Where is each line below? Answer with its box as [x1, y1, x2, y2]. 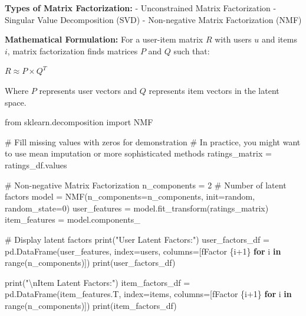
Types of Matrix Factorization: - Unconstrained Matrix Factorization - [5, 2, 277, 14]
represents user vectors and [39, 84, 137, 96]
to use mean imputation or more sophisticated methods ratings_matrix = [5, 147, 272, 159]
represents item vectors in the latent [149, 84, 279, 96]
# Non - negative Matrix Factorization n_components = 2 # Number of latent [5, 178, 287, 191]
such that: [173, 44, 210, 57]
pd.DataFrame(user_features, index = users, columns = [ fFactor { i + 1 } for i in [5, 245, 281, 257]
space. [5, 96, 27, 108]
